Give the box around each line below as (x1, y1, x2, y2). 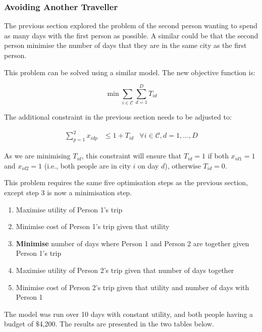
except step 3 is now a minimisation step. (4, 187, 132, 198)
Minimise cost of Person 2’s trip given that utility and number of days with (16, 282, 249, 292)
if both (207, 150, 229, 161)
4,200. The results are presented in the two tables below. (39, 318, 214, 329)
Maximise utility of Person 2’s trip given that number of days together (16, 264, 234, 275)
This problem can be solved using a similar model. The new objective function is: (4, 67, 255, 77)
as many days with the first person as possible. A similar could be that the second (4, 30, 258, 40)
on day (138, 160, 159, 171)
